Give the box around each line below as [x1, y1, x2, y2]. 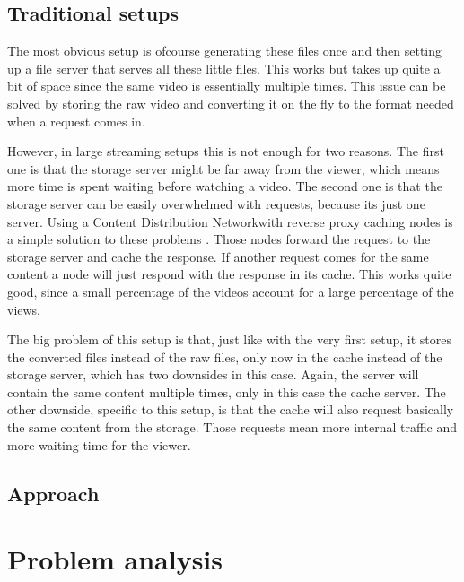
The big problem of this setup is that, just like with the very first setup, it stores [7, 330, 452, 349]
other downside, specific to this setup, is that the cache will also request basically [7, 400, 454, 419]
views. [7, 300, 41, 318]
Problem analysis [7, 541, 223, 578]
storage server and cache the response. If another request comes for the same [7, 247, 429, 265]
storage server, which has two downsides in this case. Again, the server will [7, 365, 419, 384]
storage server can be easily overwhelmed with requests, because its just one [7, 194, 425, 213]
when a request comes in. [7, 111, 145, 130]
